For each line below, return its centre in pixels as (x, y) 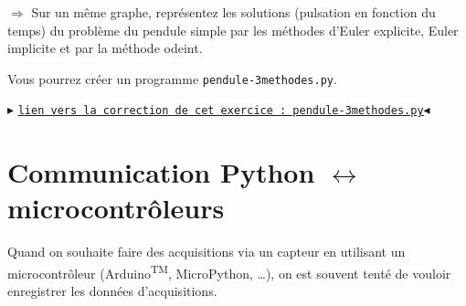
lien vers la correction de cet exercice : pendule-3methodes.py (221, 111)
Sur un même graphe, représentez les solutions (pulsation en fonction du (233, 12)
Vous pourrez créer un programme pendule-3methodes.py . (172, 78)
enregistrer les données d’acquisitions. (112, 291)
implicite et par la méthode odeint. (105, 48)
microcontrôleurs (116, 208)
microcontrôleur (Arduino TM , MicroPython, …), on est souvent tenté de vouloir (229, 272)
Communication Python (161, 172)
